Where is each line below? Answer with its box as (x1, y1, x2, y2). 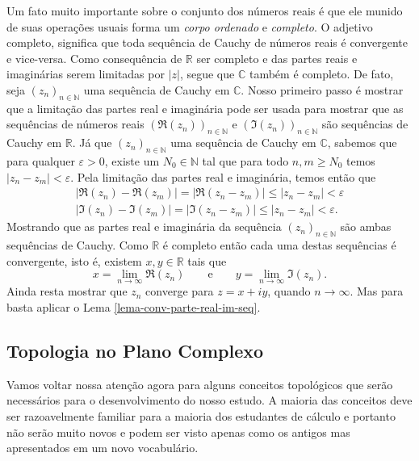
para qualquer (6, 152, 75, 169)
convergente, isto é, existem (6, 252, 142, 269)
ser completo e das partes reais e (196, 49, 358, 66)
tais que (187, 252, 227, 269)
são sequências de (321, 115, 409, 132)
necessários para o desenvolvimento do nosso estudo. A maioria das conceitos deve (6, 392, 413, 409)
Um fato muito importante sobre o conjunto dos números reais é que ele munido (6, 2, 403, 19)
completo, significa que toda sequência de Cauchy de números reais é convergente (6, 34, 408, 51)
